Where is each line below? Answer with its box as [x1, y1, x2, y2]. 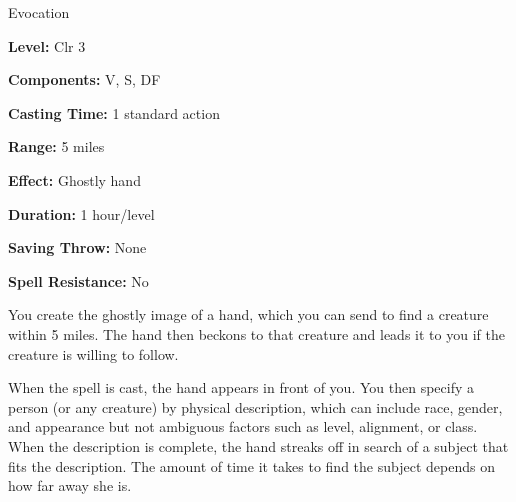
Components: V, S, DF [8, 69, 161, 90]
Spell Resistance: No [8, 270, 149, 291]
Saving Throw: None [8, 237, 147, 258]
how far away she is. [8, 475, 132, 496]
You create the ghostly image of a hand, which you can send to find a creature [8, 304, 489, 325]
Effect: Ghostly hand [8, 169, 141, 190]
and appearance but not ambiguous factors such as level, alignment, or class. [8, 416, 478, 437]
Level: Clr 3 [8, 35, 86, 56]
